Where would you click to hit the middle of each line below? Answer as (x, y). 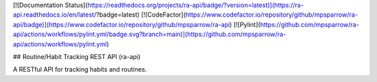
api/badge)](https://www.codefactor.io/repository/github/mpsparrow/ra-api (121, 24)
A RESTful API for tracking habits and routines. (80, 69)
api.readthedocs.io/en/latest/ (55, 15)
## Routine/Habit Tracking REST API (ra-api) (77, 56)
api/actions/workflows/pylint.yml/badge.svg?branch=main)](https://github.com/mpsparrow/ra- (149, 34)
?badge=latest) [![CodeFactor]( (141, 15)
